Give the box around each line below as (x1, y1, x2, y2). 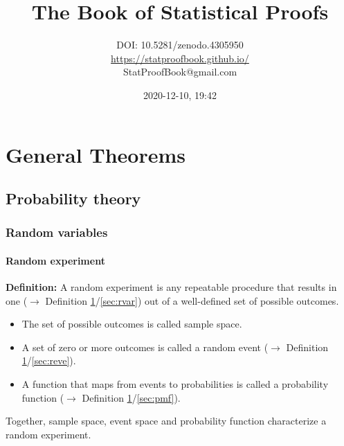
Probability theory (6, 188, 141, 209)
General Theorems (6, 140, 186, 168)
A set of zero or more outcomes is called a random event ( (21, 339, 269, 354)
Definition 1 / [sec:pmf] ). (82, 390, 181, 404)
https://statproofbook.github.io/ (111, 51, 249, 65)
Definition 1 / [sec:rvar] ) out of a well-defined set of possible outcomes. (45, 293, 339, 307)
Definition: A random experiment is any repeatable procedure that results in (6, 280, 337, 294)
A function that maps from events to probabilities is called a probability (21, 377, 329, 391)
